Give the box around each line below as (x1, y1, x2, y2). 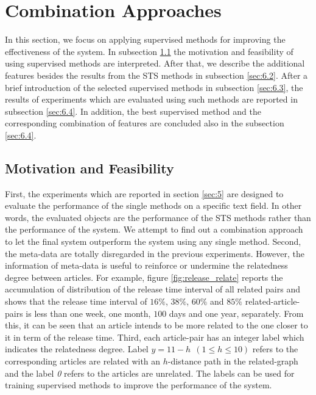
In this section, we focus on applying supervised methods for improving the (5, 33, 286, 46)
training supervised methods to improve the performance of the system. (5, 379, 272, 391)
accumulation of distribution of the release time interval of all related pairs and (5, 283, 301, 295)
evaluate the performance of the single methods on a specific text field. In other (5, 199, 302, 212)
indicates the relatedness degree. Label (5, 342, 149, 355)
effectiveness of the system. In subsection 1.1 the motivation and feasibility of (5, 45, 293, 57)
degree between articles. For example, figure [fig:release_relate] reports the (5, 270, 283, 283)
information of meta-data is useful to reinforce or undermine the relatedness (5, 259, 288, 272)
